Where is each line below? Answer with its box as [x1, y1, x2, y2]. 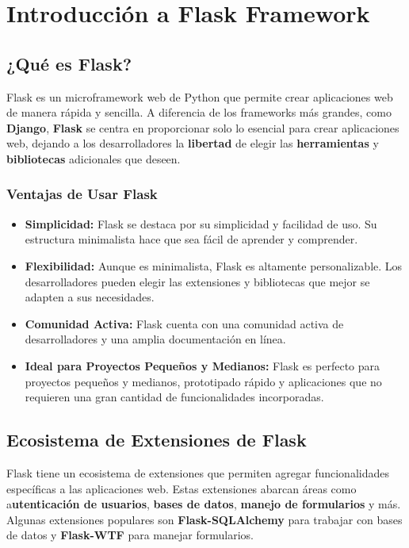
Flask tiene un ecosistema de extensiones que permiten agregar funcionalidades [6, 464, 389, 481]
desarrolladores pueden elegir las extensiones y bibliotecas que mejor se [25, 273, 370, 289]
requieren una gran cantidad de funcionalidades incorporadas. [25, 389, 324, 405]
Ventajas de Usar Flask [6, 184, 158, 204]
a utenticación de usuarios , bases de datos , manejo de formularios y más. [6, 496, 401, 512]
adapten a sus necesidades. [25, 289, 155, 305]
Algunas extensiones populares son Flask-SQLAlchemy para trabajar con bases [6, 511, 403, 527]
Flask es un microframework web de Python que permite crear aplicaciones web [6, 88, 393, 105]
